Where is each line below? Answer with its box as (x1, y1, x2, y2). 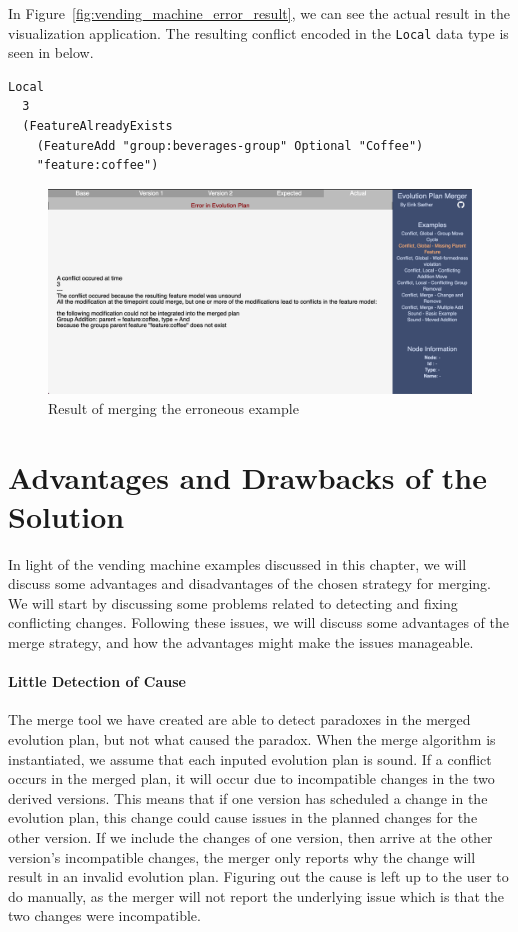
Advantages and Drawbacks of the (8, 456, 487, 497)
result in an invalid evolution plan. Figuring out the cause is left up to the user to (8, 866, 509, 887)
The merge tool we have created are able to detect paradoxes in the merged (8, 709, 471, 730)
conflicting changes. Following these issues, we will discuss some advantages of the (8, 612, 510, 633)
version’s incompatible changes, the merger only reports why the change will (8, 846, 476, 867)
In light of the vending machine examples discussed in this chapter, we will (8, 553, 467, 574)
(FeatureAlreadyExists (22, 119, 173, 134)
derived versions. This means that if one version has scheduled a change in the (8, 787, 488, 808)
